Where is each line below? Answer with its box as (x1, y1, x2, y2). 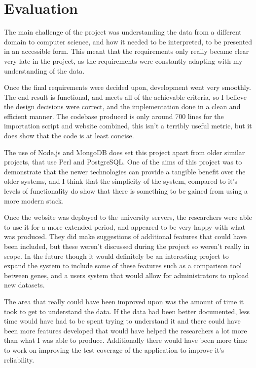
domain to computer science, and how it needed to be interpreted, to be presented (4, 36, 253, 46)
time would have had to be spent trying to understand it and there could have (4, 316, 241, 326)
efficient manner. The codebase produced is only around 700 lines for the (4, 111, 224, 121)
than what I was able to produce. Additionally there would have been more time (4, 335, 247, 345)
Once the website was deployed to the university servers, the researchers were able (4, 212, 252, 222)
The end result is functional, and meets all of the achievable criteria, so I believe (4, 91, 247, 102)
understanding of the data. (4, 65, 85, 76)
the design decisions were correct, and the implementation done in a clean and (4, 101, 241, 112)
